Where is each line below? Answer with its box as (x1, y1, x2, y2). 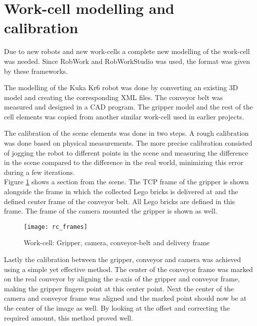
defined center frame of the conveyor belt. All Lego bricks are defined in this (4, 196, 235, 206)
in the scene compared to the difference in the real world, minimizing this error (4, 157, 244, 167)
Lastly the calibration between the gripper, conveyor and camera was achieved (4, 254, 241, 265)
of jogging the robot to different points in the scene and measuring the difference (4, 147, 249, 158)
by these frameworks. (4, 65, 68, 76)
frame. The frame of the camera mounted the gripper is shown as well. (4, 206, 217, 216)
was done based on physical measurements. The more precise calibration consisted (4, 138, 253, 148)
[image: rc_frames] (24, 223, 87, 230)
